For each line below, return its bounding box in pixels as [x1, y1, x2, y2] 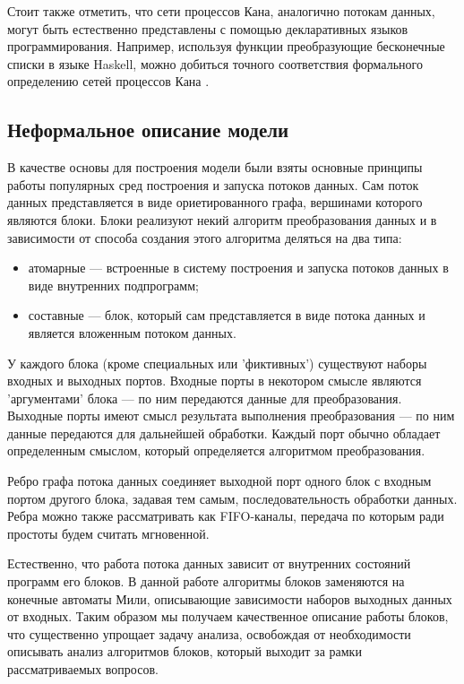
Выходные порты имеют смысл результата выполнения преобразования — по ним [7, 406, 455, 425]
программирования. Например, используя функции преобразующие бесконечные [7, 37, 445, 56]
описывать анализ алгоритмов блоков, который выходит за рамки [7, 642, 362, 661]
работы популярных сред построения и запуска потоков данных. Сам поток [7, 175, 419, 194]
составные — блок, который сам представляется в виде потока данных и [28, 306, 425, 325]
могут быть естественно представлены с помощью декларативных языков [7, 19, 408, 38]
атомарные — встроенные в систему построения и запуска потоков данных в [28, 258, 449, 277]
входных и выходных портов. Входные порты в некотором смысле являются [7, 371, 422, 390]
